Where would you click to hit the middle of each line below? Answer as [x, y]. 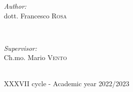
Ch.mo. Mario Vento [35, 57]
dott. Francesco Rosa [35, 15]
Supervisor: [20, 48]
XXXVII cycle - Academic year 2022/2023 [67, 83]
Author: [15, 6]
